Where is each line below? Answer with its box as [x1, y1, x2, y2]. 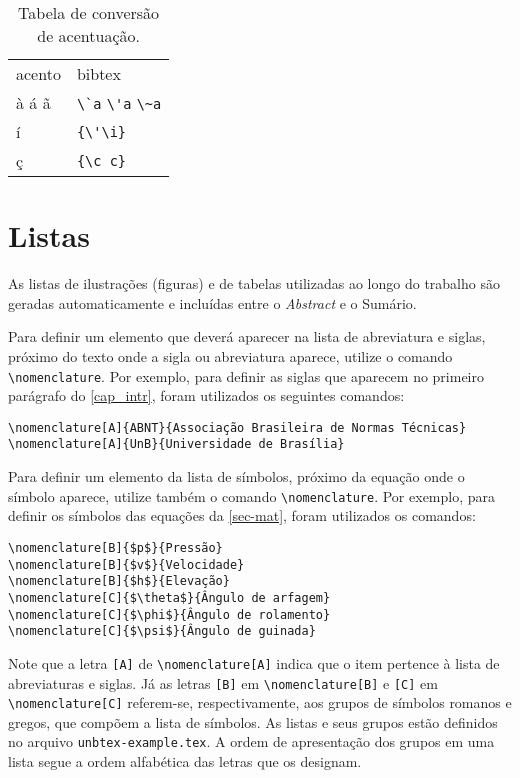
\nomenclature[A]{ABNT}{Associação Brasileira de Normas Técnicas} [8, 420, 467, 435]
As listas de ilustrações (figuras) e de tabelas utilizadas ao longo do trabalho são [8, 273, 500, 294]
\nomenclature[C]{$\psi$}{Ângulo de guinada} [8, 624, 316, 639]
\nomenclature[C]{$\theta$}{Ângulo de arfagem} [8, 590, 331, 605]
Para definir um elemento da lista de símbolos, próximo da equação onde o [8, 466, 465, 487]
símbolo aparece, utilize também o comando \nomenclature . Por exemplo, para [8, 485, 496, 506]
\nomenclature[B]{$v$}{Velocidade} [8, 557, 245, 572]
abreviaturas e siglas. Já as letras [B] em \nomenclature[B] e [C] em [8, 672, 438, 693]
